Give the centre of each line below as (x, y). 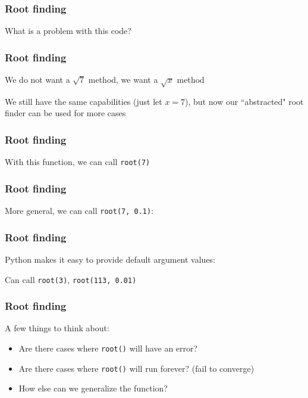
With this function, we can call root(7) (78, 162)
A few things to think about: (57, 328)
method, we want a (123, 80)
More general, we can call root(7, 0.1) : (79, 211)
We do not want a (37, 80)
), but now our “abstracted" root (244, 101)
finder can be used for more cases (65, 113)
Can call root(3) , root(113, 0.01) (71, 279)
